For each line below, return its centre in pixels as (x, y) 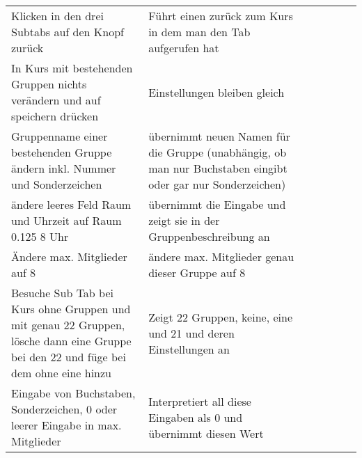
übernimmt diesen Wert (206, 433)
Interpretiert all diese (200, 401)
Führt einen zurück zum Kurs (221, 16)
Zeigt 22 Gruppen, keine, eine (220, 317)
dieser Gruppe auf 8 (197, 273)
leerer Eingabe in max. (66, 425)
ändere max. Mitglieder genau (221, 256)
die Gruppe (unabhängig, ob (218, 152)
